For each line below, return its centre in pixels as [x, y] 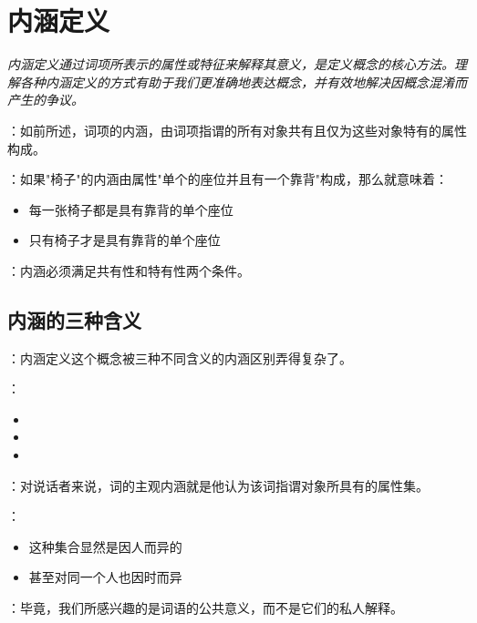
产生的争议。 [46, 100]
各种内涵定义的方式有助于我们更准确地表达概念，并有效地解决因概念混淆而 [243, 82]
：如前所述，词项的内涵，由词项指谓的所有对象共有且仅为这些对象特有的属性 [237, 130]
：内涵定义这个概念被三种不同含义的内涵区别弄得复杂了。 [180, 357]
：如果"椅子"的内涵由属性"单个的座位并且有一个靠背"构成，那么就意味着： [228, 179]
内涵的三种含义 [74, 319]
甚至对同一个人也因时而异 [105, 577]
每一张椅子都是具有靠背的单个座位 [131, 209]
